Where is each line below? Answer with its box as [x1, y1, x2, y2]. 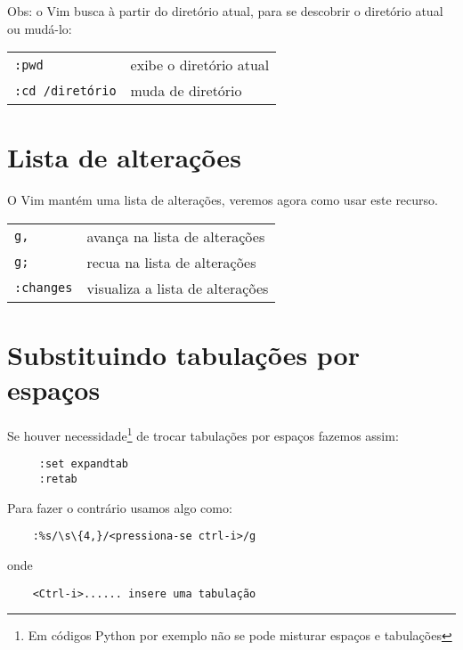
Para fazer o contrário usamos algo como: [7, 498, 232, 516]
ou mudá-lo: [7, 19, 72, 37]
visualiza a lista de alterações [86, 277, 269, 298]
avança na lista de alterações [86, 225, 265, 247]
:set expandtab [38, 458, 129, 471]
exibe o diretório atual [130, 54, 270, 76]
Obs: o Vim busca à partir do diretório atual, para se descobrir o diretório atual [7, 2, 443, 20]
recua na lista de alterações [86, 251, 256, 272]
